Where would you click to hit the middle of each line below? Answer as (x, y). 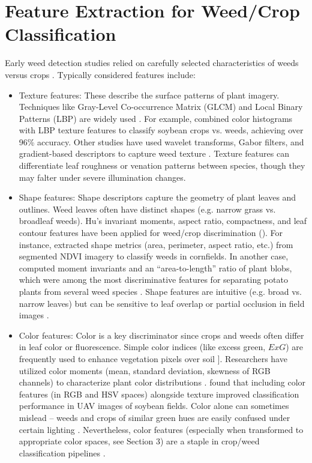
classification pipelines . (62, 452)
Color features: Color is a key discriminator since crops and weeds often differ (161, 335)
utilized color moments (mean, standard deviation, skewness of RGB (145, 370)
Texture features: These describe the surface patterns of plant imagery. (149, 95)
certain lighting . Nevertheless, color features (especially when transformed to (161, 429)
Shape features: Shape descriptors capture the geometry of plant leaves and (157, 197)
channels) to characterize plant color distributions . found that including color (162, 382)
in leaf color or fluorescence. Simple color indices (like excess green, (142, 347)
